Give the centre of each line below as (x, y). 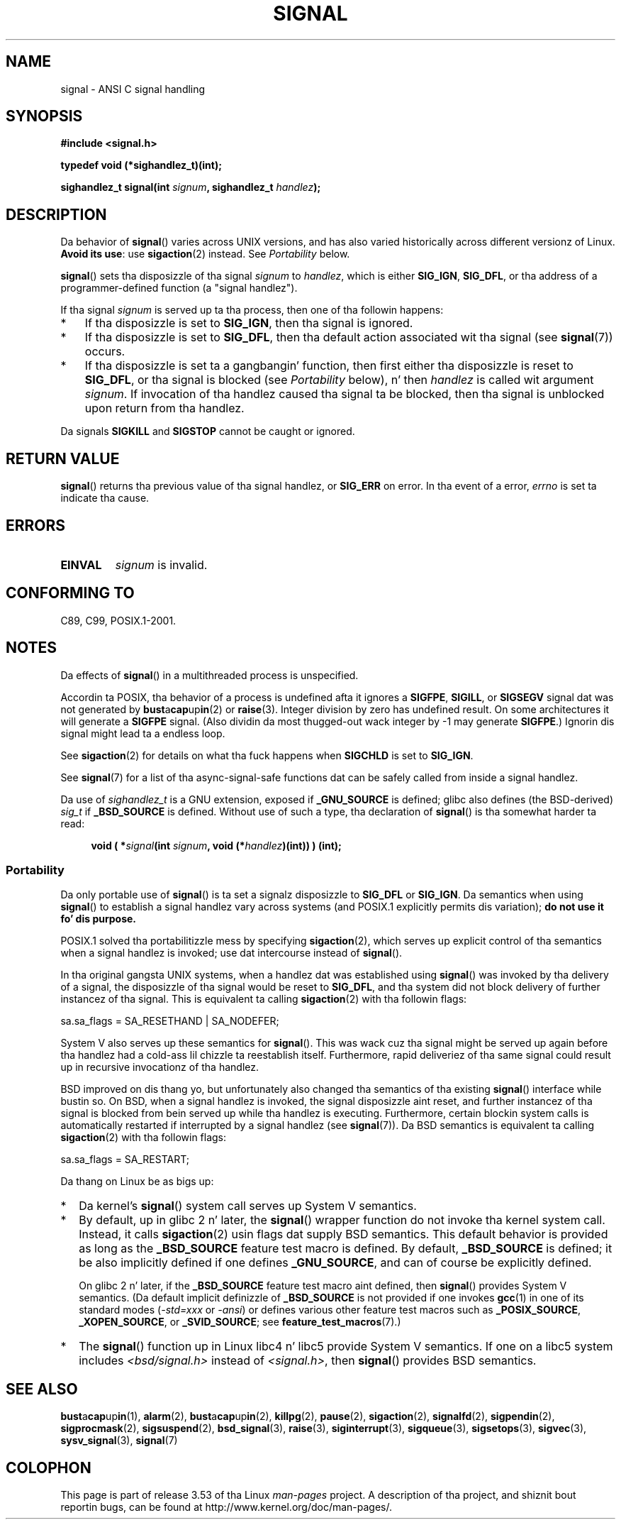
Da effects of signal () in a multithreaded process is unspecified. (209, 675)
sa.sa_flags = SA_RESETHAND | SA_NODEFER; (170, 1021)
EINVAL (81, 565)
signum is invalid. (161, 565)
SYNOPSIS (44, 116)
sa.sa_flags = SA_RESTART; (125, 1160)
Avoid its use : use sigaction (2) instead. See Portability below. (205, 254)
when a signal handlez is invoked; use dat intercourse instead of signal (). (231, 953)
